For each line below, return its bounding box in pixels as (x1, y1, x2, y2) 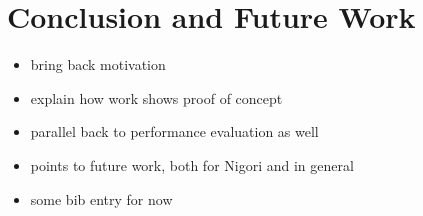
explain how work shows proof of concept (30, 87, 283, 108)
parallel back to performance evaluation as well (30, 121, 319, 142)
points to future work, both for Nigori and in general (30, 154, 354, 175)
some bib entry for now (30, 188, 173, 209)
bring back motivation (30, 54, 166, 75)
